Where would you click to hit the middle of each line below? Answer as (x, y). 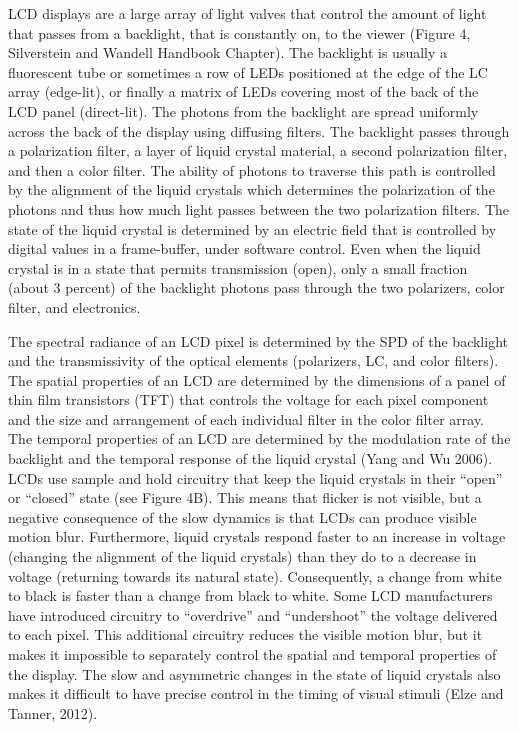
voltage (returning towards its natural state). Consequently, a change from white (255, 575)
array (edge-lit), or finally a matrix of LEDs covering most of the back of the (243, 91)
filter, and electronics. (74, 306)
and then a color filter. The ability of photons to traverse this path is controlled (252, 169)
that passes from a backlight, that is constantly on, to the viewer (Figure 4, (239, 32)
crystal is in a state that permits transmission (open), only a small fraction (238, 267)
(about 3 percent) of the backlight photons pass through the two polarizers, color (256, 287)
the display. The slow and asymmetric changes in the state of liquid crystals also (254, 673)
